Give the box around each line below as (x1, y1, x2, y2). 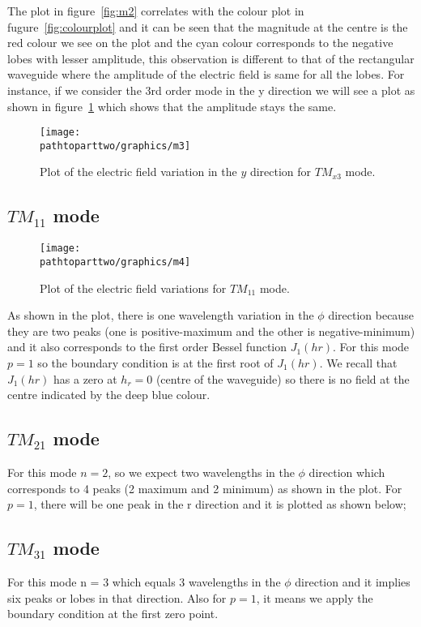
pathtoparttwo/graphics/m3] (40, 140, 191, 152)
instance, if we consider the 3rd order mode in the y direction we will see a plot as (7, 81, 415, 98)
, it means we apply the (256, 589, 373, 606)
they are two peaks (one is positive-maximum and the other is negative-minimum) (7, 322, 415, 339)
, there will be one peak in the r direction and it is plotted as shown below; (33, 496, 406, 513)
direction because (328, 307, 414, 324)
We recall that (326, 354, 398, 371)
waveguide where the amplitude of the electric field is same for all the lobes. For (7, 66, 405, 83)
